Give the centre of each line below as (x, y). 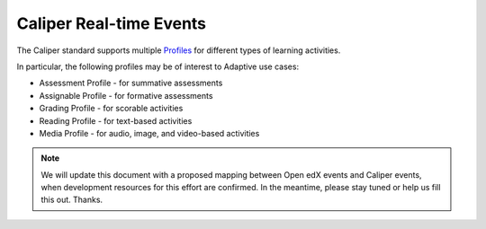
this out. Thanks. (72, 200)
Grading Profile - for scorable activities (111, 109)
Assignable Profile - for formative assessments (126, 95)
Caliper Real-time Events (112, 23)
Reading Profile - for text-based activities (116, 120)
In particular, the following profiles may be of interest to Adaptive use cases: (158, 66)
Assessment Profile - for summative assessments (131, 83)
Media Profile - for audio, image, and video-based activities (149, 133)
